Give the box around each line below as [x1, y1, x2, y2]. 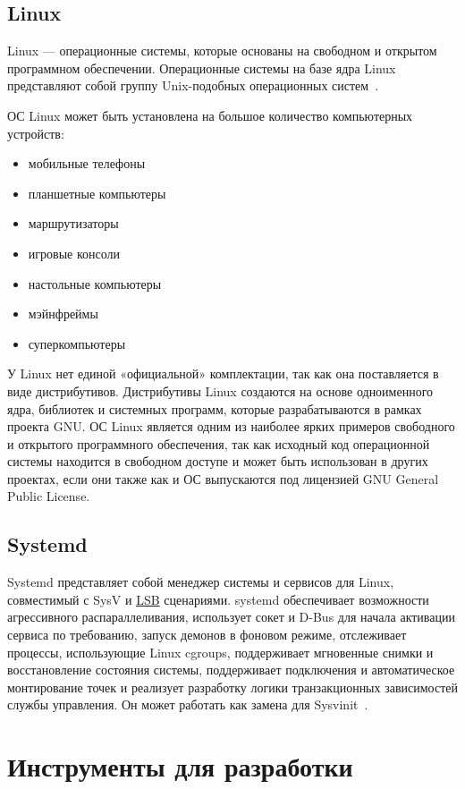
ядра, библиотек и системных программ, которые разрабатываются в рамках [7, 399, 422, 418]
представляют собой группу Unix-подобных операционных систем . [7, 76, 379, 95]
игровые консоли [28, 243, 121, 262]
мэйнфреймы [28, 304, 98, 323]
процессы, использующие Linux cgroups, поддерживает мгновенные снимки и [7, 642, 434, 661]
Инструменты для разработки [7, 748, 353, 785]
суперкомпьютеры [28, 334, 126, 352]
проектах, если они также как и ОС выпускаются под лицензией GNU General [7, 469, 439, 488]
